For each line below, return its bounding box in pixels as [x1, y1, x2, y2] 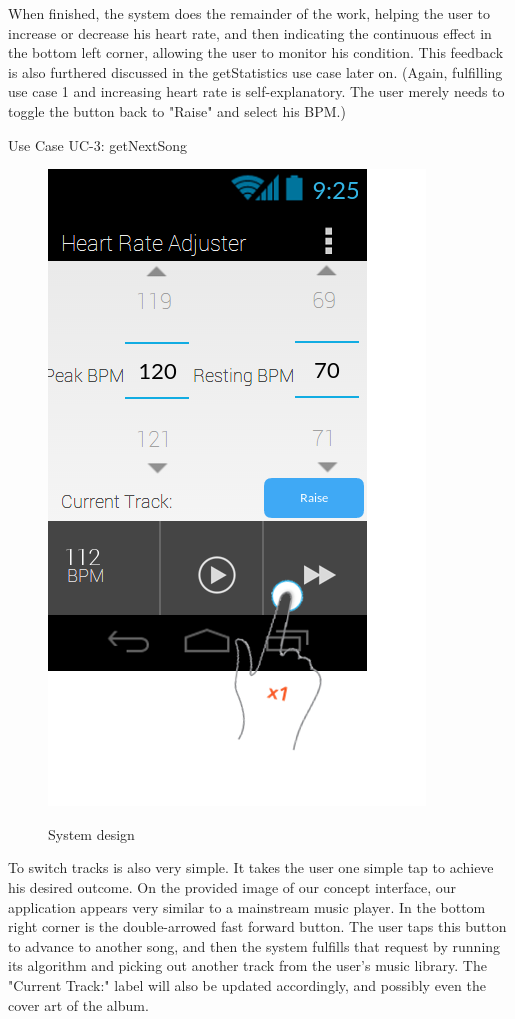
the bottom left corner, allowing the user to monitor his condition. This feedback [8, 42, 504, 63]
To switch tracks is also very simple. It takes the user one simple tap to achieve [8, 857, 494, 878]
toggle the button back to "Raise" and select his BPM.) [8, 100, 346, 121]
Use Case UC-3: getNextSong [8, 134, 188, 155]
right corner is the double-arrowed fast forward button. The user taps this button [8, 916, 507, 937]
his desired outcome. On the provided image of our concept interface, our [8, 876, 456, 897]
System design [48, 823, 135, 844]
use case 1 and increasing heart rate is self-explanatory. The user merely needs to [8, 81, 505, 102]
